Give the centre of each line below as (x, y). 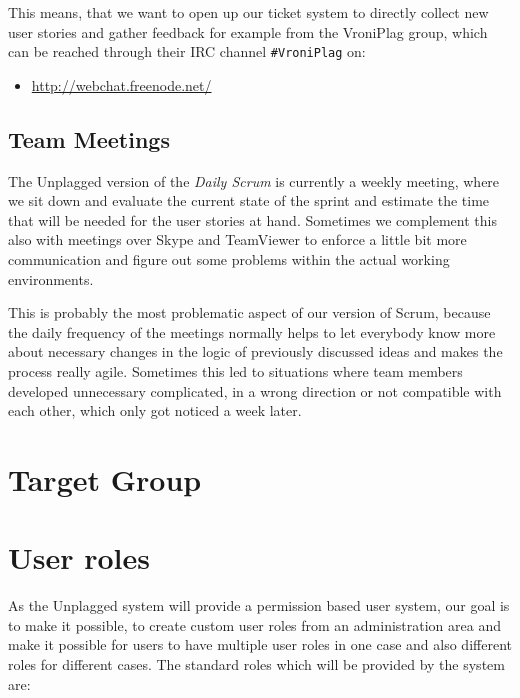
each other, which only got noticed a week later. (155, 410)
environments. (51, 278)
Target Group (105, 478)
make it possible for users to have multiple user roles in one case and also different (260, 644)
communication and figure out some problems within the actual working (229, 259)
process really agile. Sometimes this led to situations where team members (235, 370)
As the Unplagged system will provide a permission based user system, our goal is (259, 605)
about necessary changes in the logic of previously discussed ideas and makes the (255, 351)
